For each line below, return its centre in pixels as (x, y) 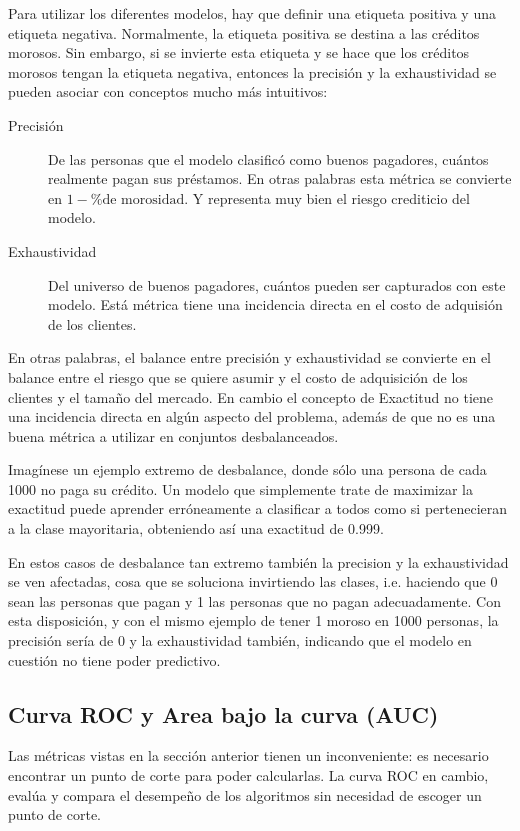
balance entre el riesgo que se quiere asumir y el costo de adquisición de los (238, 376)
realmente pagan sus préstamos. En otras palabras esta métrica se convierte (280, 178)
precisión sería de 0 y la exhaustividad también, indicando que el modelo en (240, 640)
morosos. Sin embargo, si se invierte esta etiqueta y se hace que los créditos (239, 52)
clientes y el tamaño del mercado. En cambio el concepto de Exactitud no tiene (251, 396)
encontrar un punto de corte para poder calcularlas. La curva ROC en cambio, (248, 775)
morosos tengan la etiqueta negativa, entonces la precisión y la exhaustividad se (252, 71)
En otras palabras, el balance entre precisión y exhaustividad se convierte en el (249, 357)
